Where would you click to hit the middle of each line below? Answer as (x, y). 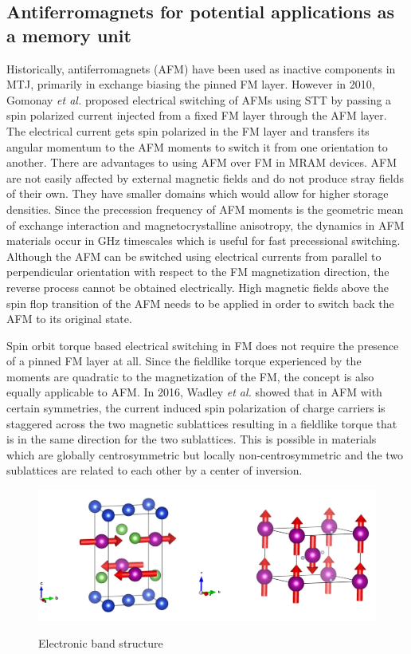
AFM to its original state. (69, 319)
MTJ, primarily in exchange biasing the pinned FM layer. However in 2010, (191, 84)
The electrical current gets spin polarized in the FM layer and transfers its (188, 130)
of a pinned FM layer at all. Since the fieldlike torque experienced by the (184, 361)
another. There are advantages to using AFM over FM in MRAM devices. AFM (202, 162)
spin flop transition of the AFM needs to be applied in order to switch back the (200, 303)
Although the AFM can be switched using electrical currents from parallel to (194, 256)
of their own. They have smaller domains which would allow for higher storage (198, 193)
